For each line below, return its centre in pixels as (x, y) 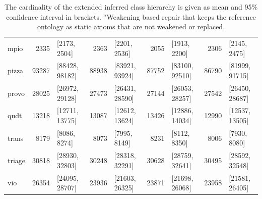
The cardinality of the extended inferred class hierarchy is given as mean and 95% (131, 7)
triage (17, 160)
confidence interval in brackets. (54, 16)
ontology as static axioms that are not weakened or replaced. (131, 27)
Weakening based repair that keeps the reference (181, 16)
